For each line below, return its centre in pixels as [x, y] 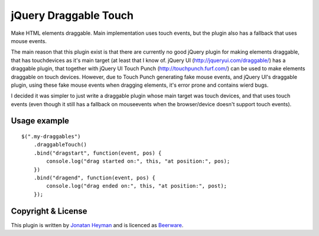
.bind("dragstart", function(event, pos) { [97, 153]
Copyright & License [49, 211]
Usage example [40, 121]
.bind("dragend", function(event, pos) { [95, 178]
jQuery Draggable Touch [72, 15]
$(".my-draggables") [51, 137]
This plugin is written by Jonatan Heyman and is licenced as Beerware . [97, 225]
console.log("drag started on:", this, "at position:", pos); [138, 161]
